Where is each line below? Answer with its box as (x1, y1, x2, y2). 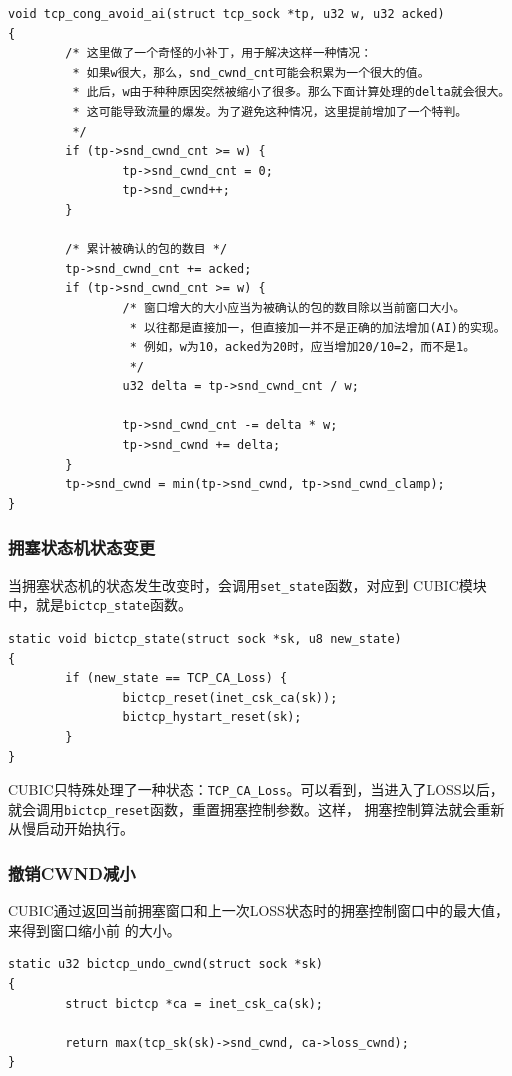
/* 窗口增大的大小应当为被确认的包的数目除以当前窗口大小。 (122, 300, 466, 315)
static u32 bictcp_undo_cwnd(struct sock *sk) (8, 957, 323, 972)
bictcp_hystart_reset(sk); (122, 710, 302, 725)
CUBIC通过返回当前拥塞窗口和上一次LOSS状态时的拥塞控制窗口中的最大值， (8, 900, 509, 921)
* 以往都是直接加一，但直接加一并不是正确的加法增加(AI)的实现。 (129, 320, 506, 335)
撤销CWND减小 (8, 860, 136, 885)
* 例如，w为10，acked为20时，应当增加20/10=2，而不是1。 (129, 340, 476, 355)
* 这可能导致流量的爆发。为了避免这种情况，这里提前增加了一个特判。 (72, 104, 468, 119)
